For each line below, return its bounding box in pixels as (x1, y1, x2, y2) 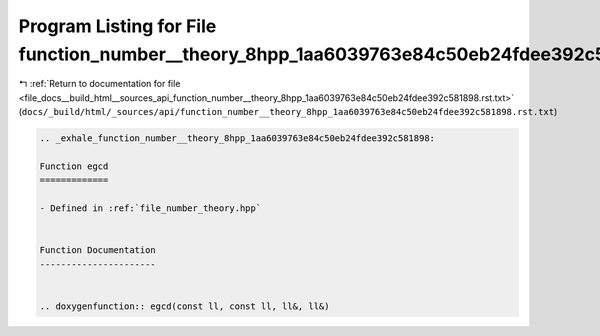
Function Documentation (39, 245, 157, 256)
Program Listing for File (18, 15, 217, 37)
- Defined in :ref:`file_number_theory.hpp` (39, 203, 262, 214)
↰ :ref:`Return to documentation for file (18, 78, 181, 90)
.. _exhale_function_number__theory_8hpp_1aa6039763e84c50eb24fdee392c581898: (39, 133, 435, 144)
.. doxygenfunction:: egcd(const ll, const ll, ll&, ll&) (39, 300, 330, 312)
